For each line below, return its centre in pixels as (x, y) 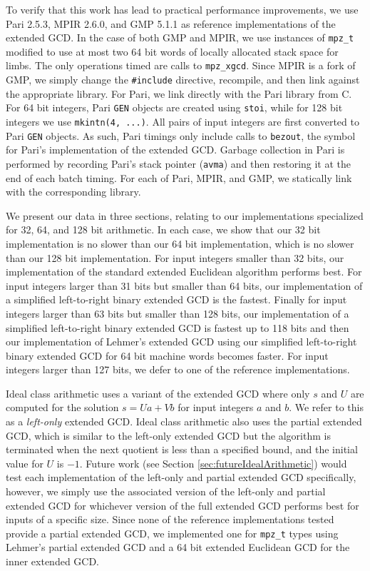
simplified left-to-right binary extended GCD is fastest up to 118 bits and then (178, 327)
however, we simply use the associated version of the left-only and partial (166, 491)
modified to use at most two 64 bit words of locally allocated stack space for (172, 51)
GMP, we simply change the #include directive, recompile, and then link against (183, 80)
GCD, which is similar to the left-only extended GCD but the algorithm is (168, 435)
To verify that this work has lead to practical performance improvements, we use (182, 9)
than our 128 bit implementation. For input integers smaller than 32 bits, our (175, 257)
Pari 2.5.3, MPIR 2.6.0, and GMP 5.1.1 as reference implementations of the (171, 23)
